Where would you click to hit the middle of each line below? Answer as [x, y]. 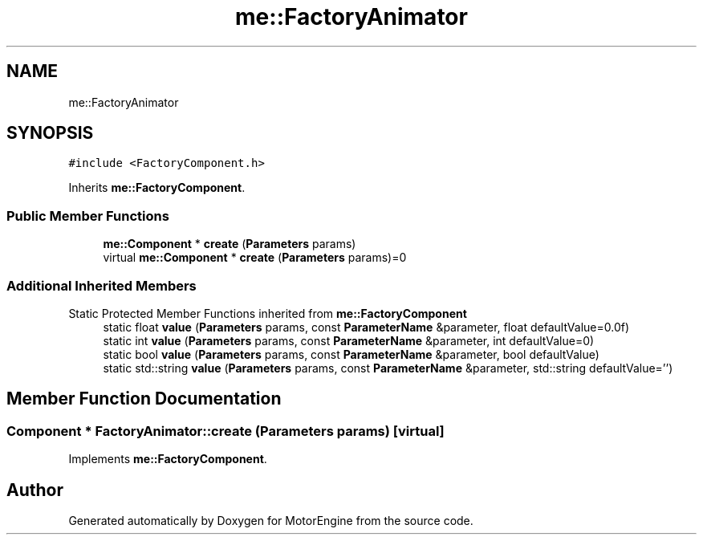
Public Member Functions [88, 216]
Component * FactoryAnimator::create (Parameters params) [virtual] [226, 431]
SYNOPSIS [50, 133]
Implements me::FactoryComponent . [168, 459]
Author [35, 490]
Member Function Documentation [144, 399]
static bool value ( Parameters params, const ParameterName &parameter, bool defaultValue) [351, 354]
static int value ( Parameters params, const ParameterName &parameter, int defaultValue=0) [349, 340]
